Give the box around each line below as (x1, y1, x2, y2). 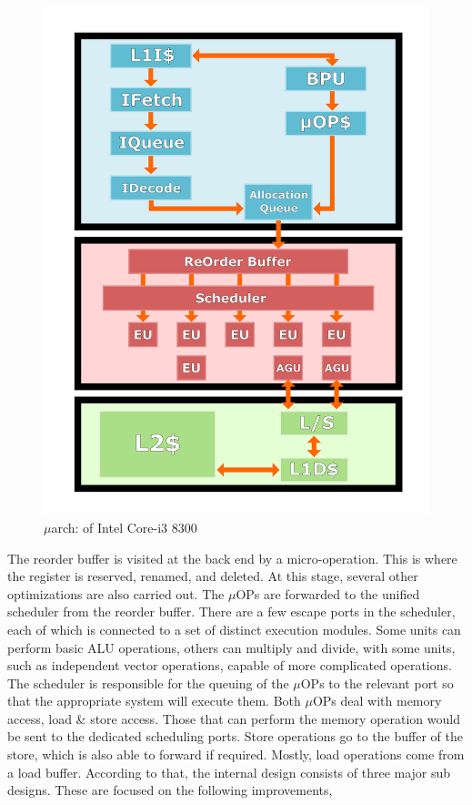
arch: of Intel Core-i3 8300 (51, 517, 197, 536)
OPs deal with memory (312, 691, 442, 710)
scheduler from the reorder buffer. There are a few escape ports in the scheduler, (7, 602, 456, 621)
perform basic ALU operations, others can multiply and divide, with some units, (7, 637, 456, 657)
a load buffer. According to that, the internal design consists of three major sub (7, 762, 451, 781)
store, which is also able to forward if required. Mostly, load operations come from (7, 745, 465, 764)
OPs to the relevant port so (300, 673, 454, 692)
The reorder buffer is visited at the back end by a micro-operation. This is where (7, 548, 457, 567)
